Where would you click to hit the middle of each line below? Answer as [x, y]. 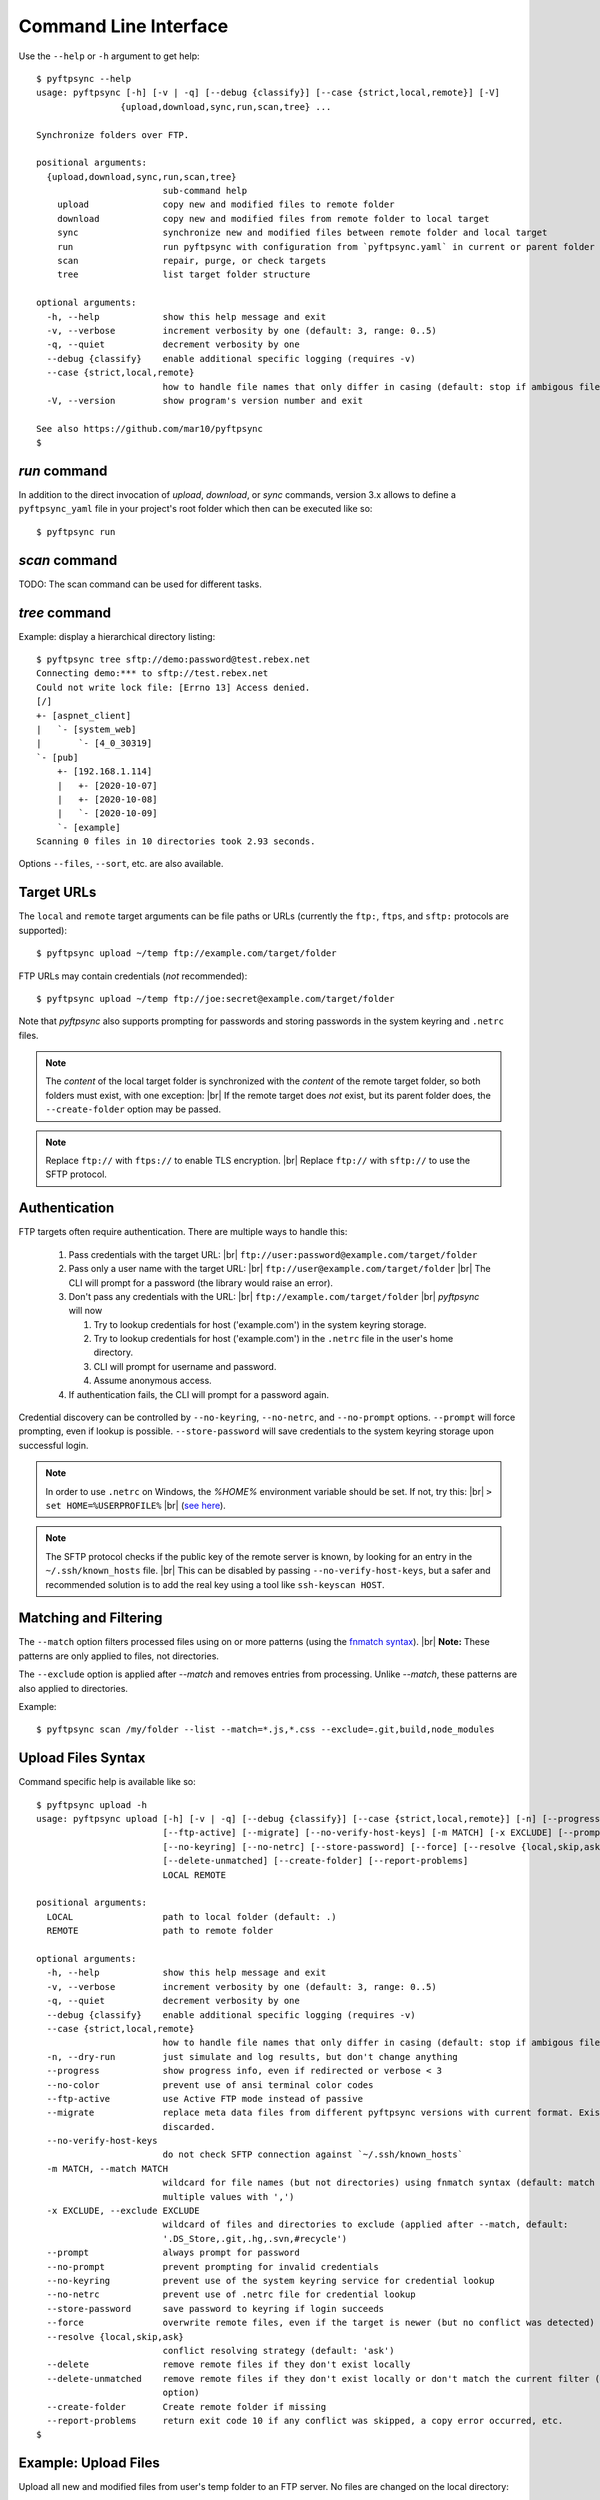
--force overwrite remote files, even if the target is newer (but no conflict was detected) [320, 2323]
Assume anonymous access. [152, 1381]
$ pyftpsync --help [84, 78]
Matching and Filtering [90, 1618]
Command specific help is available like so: [107, 1782]
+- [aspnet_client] [84, 715]
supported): [43, 930]
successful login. [53, 1445]
